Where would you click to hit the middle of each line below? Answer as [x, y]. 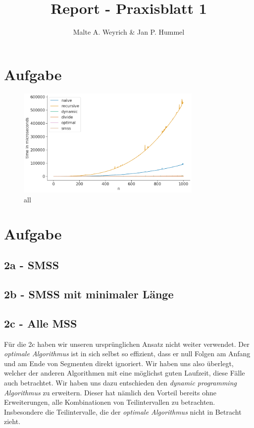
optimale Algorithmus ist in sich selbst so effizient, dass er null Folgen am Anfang [127, 354]
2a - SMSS [32, 265]
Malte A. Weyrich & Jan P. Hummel [129, 32]
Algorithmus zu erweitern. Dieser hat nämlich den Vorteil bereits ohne [110, 392]
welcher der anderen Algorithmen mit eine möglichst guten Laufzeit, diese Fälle [125, 373]
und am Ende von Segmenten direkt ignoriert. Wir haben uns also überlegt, [119, 363]
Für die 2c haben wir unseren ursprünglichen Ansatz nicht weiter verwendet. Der [127, 344]
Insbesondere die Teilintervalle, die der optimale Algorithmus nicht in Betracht [123, 411]
